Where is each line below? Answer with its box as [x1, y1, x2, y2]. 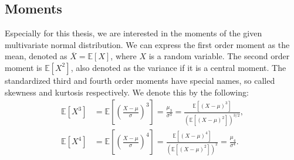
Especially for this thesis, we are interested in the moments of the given [5, 27, 262, 39]
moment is [5, 61, 42, 73]
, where [110, 50, 137, 62]
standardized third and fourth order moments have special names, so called [5, 74, 275, 86]
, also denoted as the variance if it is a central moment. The [70, 61, 286, 73]
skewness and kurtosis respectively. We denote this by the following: [5, 86, 249, 98]
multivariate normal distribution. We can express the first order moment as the [5, 38, 290, 50]
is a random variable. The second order [148, 50, 290, 62]
